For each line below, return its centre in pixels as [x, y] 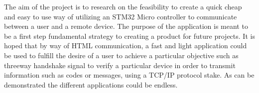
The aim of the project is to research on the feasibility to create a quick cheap [123, 6]
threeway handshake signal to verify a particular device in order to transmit [120, 65]
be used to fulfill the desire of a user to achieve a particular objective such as [121, 55]
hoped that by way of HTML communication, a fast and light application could [126, 46]
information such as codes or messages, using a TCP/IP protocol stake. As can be [129, 75]
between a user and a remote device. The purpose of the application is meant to [126, 26]
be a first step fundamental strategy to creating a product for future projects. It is [129, 36]
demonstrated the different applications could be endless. [91, 84]
